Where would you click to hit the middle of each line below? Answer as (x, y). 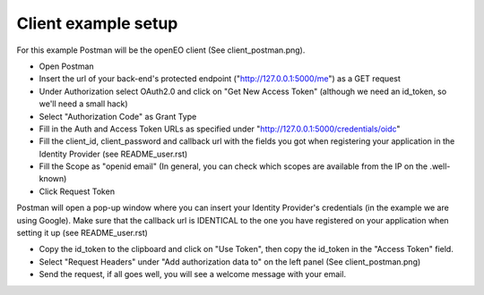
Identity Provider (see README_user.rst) (113, 154)
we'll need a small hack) (84, 104)
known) (53, 179)
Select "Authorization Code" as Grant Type (118, 116)
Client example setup (97, 23)
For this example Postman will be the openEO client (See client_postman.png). (161, 50)
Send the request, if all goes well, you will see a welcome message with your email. (193, 274)
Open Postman (66, 66)
